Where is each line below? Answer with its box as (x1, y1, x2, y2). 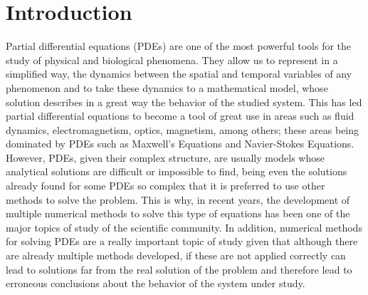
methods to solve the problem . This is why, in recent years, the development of (6, 192, 350, 207)
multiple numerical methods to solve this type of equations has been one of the (6, 206, 350, 221)
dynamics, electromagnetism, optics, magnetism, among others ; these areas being (6, 122, 359, 137)
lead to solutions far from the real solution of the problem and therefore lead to (6, 262, 352, 276)
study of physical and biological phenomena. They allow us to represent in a (6, 52, 338, 67)
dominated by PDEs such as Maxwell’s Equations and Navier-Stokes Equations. (6, 136, 354, 151)
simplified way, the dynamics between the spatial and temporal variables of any (6, 66, 352, 81)
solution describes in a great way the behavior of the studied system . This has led (6, 94, 362, 109)
